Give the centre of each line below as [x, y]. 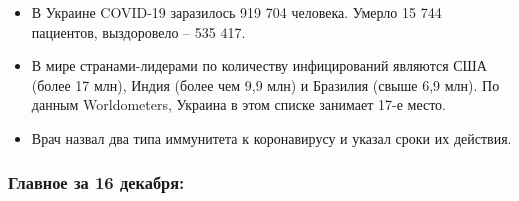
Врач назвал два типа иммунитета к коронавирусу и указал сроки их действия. [271, 137]
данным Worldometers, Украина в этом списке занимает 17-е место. [239, 104]
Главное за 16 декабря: [96, 182]
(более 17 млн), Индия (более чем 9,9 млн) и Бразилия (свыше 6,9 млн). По [265, 84]
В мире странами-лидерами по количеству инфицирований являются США [259, 65]
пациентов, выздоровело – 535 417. [138, 31]
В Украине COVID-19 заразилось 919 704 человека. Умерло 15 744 [236, 12]
